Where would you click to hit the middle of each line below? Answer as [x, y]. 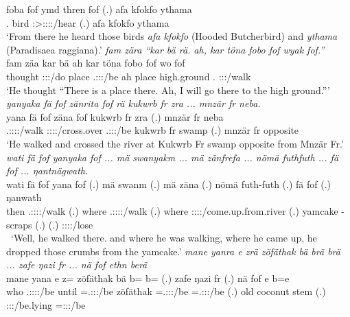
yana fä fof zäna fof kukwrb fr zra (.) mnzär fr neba [115, 116]
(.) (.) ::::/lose [64, 224]
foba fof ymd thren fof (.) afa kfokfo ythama [99, 9]
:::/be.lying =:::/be [46, 305]
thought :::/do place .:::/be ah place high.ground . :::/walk [129, 76]
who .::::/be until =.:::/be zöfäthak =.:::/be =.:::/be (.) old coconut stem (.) [166, 291]
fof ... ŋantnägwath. [47, 171]
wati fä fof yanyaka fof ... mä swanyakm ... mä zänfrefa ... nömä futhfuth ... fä [173, 157]
